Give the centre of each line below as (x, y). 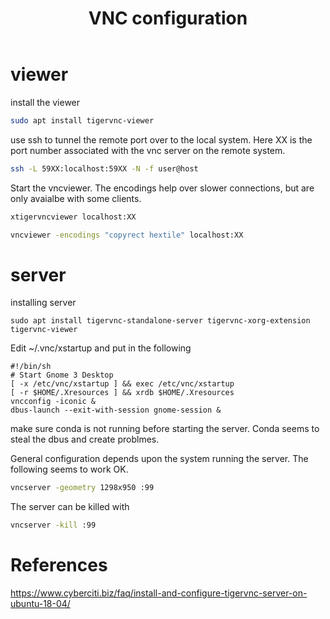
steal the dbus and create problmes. (85, 439)
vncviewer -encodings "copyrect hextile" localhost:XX (127, 235)
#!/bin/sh (31, 367)
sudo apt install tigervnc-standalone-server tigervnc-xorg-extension (160, 321)
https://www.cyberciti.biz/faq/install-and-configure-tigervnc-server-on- (159, 593)
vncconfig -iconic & (53, 402)
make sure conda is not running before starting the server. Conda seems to (165, 429)
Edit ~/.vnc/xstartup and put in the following (101, 348)
